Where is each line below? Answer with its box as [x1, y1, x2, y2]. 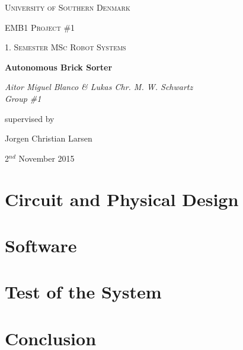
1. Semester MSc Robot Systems [5, 41, 126, 53]
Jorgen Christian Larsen [5, 132, 92, 145]
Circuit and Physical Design [5, 187, 239, 211]
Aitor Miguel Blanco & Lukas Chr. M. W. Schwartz [5, 81, 193, 93]
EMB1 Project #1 [5, 21, 75, 33]
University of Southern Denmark [5, 1, 130, 13]
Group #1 [5, 92, 41, 104]
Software [5, 233, 77, 257]
